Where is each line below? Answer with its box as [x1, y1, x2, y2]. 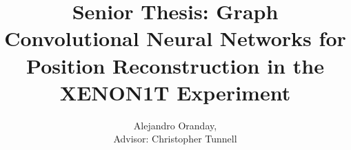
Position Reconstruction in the [26, 51, 324, 79]
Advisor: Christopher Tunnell [113, 131, 237, 146]
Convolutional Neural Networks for [4, 24, 346, 52]
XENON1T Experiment [59, 78, 291, 106]
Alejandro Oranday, [133, 118, 217, 132]
